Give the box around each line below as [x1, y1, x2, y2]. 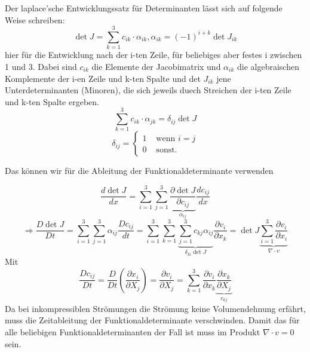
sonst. [156, 146, 177, 155]
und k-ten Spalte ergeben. [5, 95, 99, 108]
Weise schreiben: [5, 13, 65, 26]
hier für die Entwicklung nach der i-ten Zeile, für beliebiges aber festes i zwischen [5, 48, 302, 61]
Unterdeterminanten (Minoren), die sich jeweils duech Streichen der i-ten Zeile [5, 84, 291, 96]
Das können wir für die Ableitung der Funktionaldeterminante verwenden [5, 164, 274, 177]
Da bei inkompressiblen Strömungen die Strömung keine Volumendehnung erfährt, [5, 302, 306, 314]
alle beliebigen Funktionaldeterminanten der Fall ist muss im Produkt [5, 326, 260, 338]
